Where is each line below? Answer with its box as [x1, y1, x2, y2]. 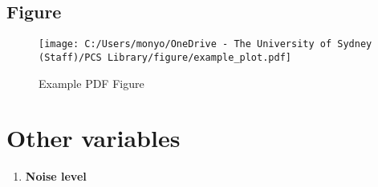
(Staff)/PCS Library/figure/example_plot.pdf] [39, 51, 291, 63]
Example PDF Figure [39, 74, 144, 91]
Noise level [25, 168, 87, 185]
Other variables [6, 121, 181, 154]
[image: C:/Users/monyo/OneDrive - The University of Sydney [39, 38, 372, 50]
